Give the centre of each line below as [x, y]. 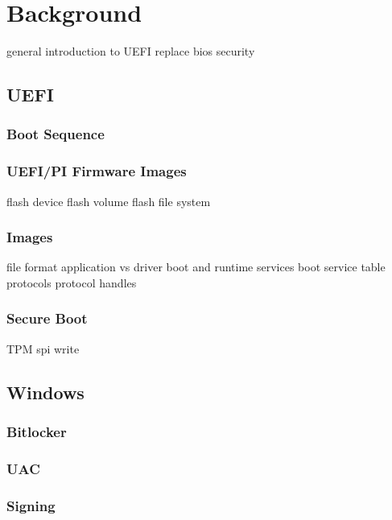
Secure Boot [47, 318]
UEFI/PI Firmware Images [97, 171]
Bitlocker [37, 432]
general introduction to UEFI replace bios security [131, 51]
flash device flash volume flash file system [109, 201]
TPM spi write [43, 348]
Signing [31, 505]
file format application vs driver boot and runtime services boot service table [196, 267]
